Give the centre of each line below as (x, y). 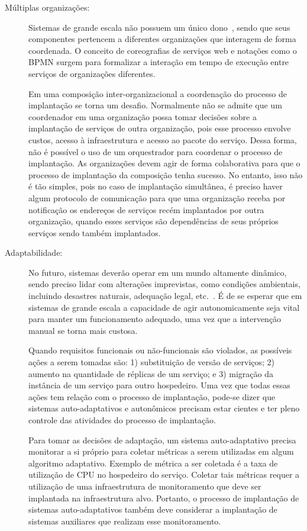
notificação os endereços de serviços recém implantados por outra (146, 209)
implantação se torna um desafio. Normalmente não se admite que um (155, 105)
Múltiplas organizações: (47, 7)
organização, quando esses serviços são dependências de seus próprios (153, 221)
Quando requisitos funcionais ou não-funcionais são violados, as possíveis (160, 350)
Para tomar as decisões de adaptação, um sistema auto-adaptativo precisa (162, 440)
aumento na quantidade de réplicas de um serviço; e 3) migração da (151, 373)
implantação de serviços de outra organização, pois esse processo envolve (160, 128)
